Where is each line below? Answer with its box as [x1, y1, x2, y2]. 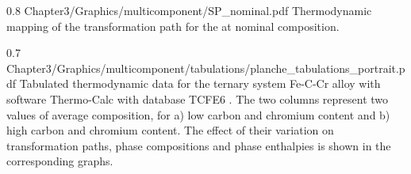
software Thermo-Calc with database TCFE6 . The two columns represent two [6, 90, 389, 107]
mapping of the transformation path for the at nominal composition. [6, 17, 340, 34]
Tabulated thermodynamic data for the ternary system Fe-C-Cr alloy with [19, 75, 381, 92]
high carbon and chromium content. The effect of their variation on [6, 122, 334, 138]
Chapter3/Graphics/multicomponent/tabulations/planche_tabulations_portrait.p [6, 59, 405, 76]
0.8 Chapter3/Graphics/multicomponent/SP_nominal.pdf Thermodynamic [6, 2, 372, 18]
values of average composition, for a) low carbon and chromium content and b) [6, 106, 390, 123]
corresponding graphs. [6, 153, 113, 169]
